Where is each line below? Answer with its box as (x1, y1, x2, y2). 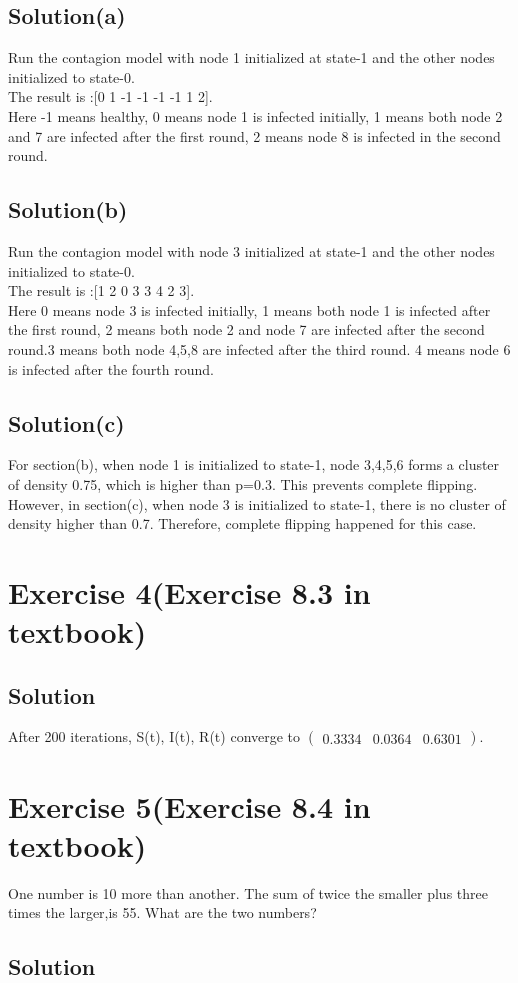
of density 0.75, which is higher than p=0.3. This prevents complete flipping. (8, 473, 478, 494)
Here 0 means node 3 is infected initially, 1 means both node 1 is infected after (8, 299, 491, 320)
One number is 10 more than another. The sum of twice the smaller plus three (8, 882, 488, 903)
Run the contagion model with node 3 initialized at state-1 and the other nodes (8, 240, 495, 261)
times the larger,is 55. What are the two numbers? (8, 902, 317, 923)
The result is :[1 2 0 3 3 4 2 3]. (8, 280, 195, 301)
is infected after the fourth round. (8, 358, 214, 379)
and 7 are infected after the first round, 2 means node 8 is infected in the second (8, 125, 501, 146)
